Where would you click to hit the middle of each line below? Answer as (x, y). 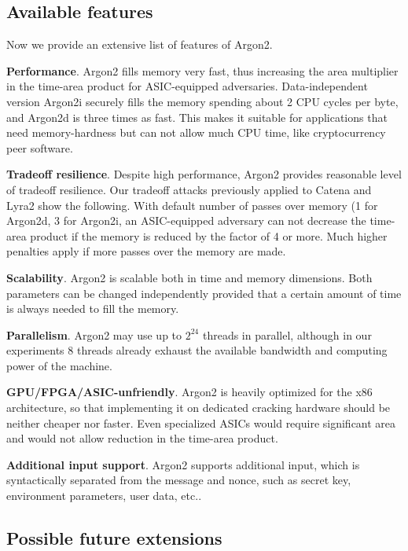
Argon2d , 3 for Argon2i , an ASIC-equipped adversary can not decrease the (186, 220)
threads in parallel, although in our (287, 334)
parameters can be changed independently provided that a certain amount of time (204, 293)
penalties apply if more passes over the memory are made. (146, 251)
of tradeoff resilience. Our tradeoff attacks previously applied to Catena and (189, 189)
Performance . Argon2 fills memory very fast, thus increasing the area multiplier (202, 70)
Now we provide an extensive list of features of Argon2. (140, 44)
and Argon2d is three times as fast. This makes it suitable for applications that (197, 117)
